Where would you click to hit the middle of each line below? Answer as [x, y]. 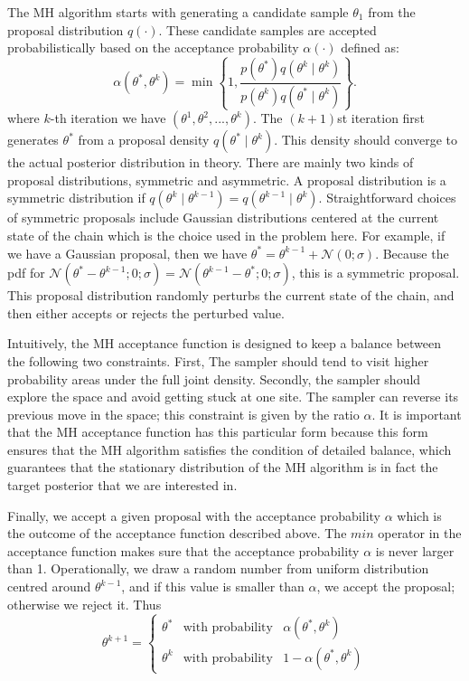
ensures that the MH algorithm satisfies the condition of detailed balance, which [230, 449]
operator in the [420, 533]
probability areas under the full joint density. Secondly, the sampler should [214, 378]
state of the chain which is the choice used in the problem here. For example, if [226, 235]
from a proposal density [144, 140]
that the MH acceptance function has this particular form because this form [218, 432]
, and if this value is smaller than [213, 586]
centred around [49, 586]
